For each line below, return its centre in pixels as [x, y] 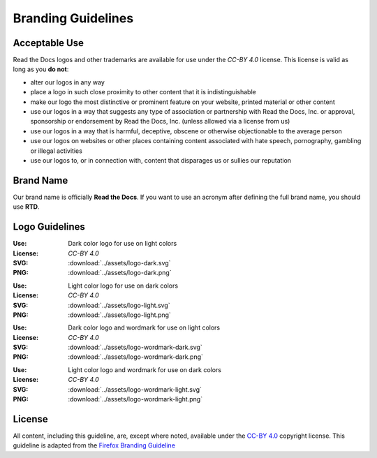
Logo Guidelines [49, 227]
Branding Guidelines [73, 18]
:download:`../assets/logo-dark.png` [120, 273]
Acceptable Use [48, 43]
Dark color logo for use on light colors [123, 244]
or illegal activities [57, 151]
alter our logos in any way [67, 82]
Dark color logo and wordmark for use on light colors [144, 327]
